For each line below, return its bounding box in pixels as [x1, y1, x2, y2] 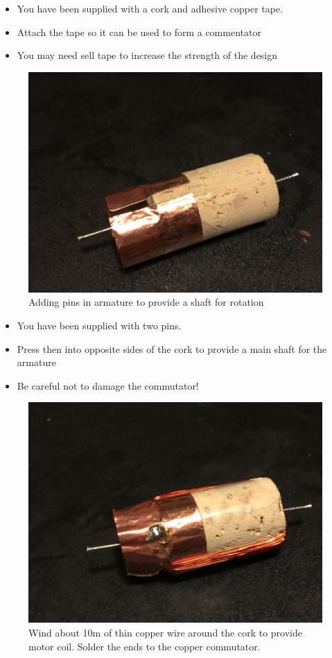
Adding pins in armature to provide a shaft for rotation [28, 295, 264, 309]
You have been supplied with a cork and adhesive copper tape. [17, 1, 283, 15]
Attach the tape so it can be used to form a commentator [17, 24, 261, 39]
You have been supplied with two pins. [17, 318, 182, 332]
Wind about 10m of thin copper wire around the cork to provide [28, 625, 302, 639]
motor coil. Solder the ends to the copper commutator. [28, 639, 261, 653]
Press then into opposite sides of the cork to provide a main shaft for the [17, 341, 327, 356]
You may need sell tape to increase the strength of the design [17, 48, 278, 62]
